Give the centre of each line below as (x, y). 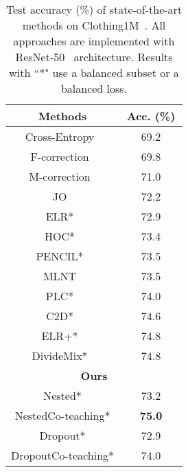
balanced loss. (94, 88)
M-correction (60, 176)
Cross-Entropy (60, 136)
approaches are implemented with (94, 41)
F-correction (60, 156)
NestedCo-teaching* (62, 415)
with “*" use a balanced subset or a (94, 72)
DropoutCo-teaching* (63, 455)
